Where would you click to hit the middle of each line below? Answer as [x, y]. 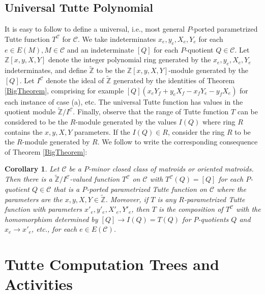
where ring [219, 122]
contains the [24, 131]
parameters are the [34, 199]
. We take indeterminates [117, 39]
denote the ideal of [75, 80]
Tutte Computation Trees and [112, 264]
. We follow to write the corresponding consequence [178, 142]
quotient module [30, 112]
